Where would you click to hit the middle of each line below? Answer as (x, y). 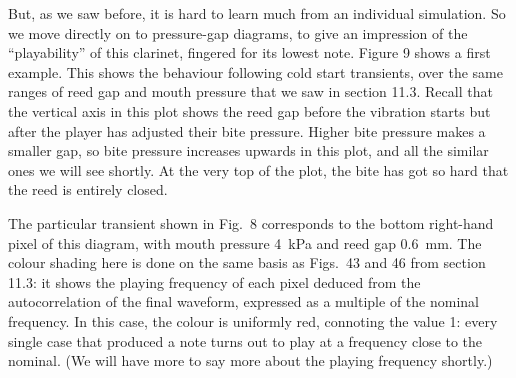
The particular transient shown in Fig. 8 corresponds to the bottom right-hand (251, 222)
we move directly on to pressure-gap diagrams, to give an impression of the (238, 32)
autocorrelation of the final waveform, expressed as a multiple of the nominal (243, 301)
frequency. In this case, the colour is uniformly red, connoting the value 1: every (253, 320)
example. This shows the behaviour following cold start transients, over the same (255, 71)
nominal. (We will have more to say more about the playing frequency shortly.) (250, 360)
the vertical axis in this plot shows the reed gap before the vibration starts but (249, 110)
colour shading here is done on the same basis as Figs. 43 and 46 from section (247, 262)
